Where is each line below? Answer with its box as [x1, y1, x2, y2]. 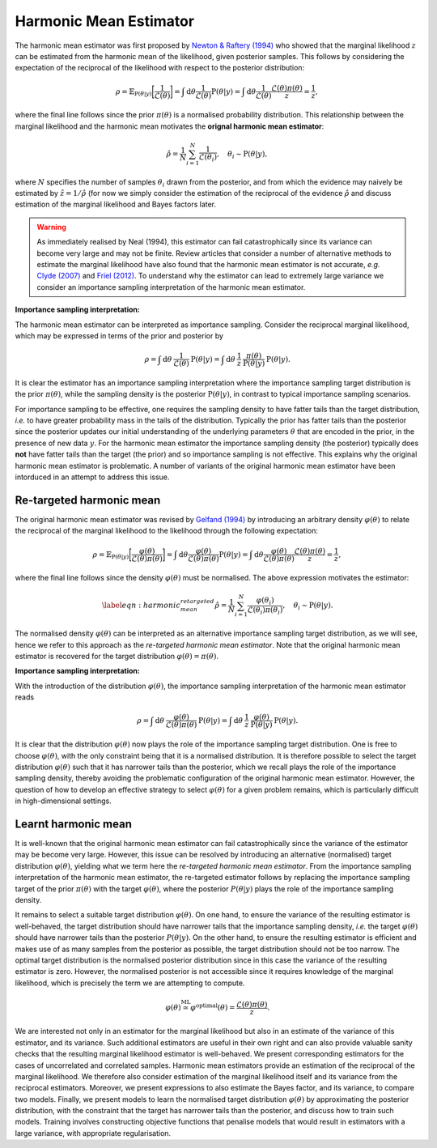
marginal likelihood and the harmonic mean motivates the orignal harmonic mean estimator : [15, 121, 325, 131]
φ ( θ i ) [256, 596, 274, 606]
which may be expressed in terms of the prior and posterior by [15, 330, 224, 340]
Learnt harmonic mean [15, 817, 133, 831]
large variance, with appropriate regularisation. [15, 1128, 172, 1137]
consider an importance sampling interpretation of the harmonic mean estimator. [36, 282, 306, 291]
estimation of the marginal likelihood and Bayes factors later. [15, 199, 217, 210]
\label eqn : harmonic [101, 601, 181, 610]
